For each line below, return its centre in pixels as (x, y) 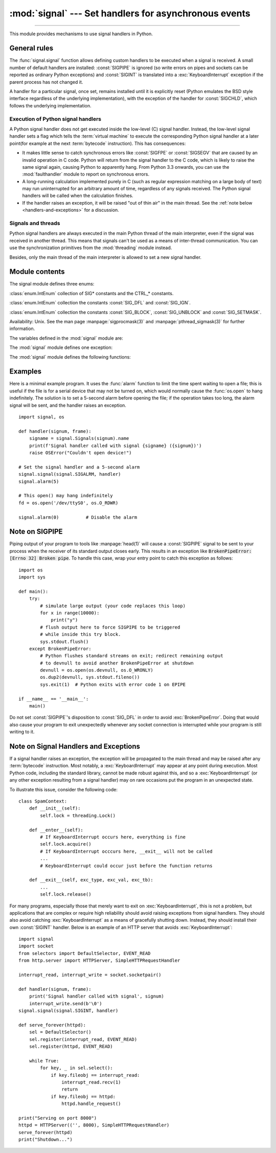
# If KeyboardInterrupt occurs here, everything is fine (113, 837)
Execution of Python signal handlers (55, 119)
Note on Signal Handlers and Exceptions (75, 746)
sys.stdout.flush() (64, 641)
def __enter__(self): (56, 830)
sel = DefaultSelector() (60, 1032)
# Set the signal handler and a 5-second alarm (79, 467)
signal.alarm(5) (39, 481)
